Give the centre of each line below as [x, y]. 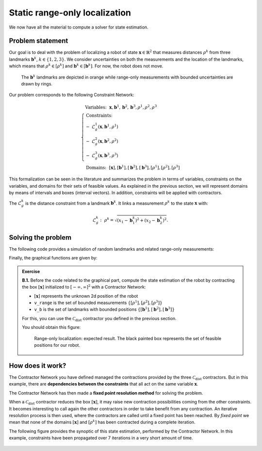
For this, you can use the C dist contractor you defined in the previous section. [99, 319]
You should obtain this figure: [51, 327]
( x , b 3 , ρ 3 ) [108, 155]
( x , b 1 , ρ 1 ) [108, 126]
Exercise [31, 271]
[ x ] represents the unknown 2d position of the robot [86, 296]
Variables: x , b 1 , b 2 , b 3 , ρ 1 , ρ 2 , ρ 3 [121, 107]
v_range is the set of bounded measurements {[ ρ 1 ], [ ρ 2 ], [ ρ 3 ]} [98, 302]
